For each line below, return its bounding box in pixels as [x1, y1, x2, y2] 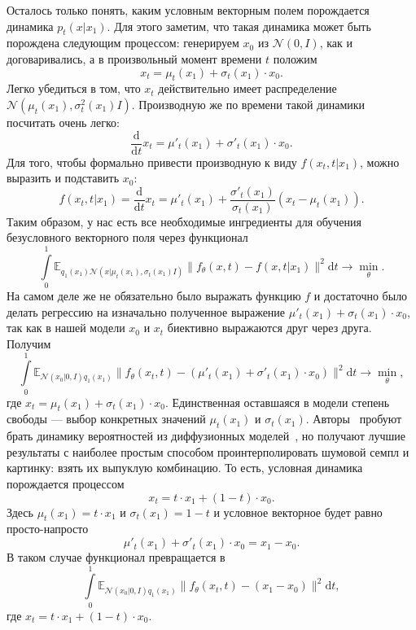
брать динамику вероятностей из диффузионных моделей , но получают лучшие [7, 427, 406, 444]
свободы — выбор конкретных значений [7, 410, 206, 427]
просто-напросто [7, 520, 89, 537]
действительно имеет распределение [158, 80, 337, 97]
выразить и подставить [7, 169, 120, 186]
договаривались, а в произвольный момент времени [7, 50, 262, 67]
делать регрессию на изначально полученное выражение [7, 303, 286, 320]
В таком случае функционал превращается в [7, 549, 226, 566]
